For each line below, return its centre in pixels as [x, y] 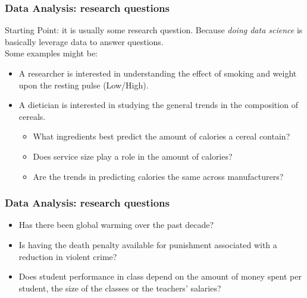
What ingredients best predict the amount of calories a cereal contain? [162, 136]
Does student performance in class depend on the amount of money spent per [160, 276]
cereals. [32, 116]
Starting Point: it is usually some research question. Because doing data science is [154, 30]
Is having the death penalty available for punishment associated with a [148, 244]
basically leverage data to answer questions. [84, 41]
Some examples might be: [51, 53]
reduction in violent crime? [68, 256]
